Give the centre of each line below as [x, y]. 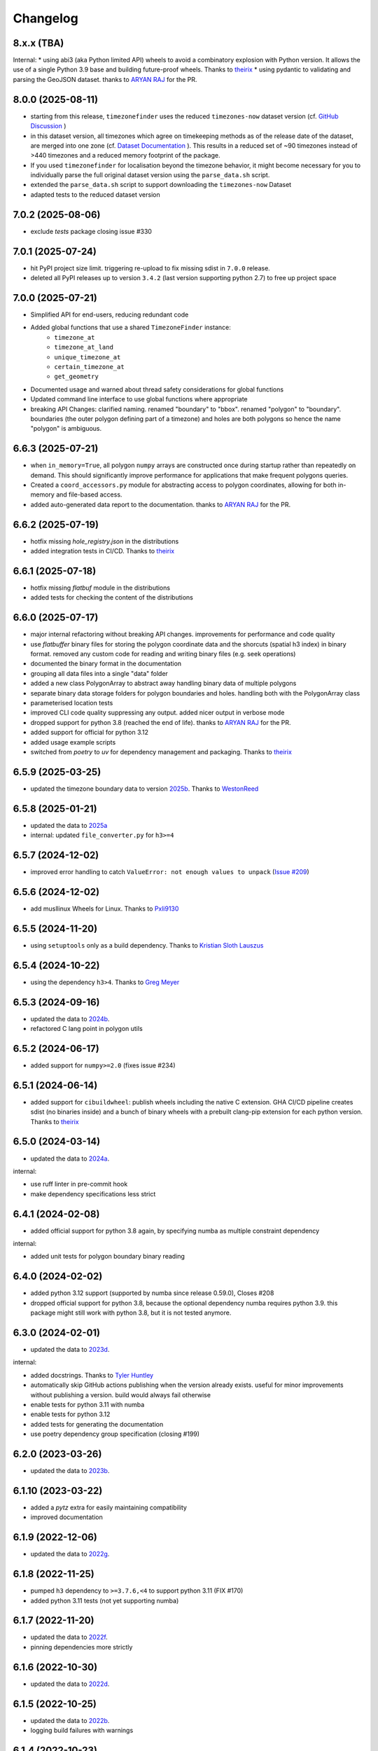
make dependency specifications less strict [93, 1193]
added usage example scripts [73, 742]
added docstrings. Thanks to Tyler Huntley [92, 1375]
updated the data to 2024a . [70, 1158]
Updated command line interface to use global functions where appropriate [139, 399]
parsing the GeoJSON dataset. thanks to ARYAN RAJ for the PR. [105, 79]
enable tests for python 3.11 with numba [87, 1404]
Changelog [45, 18]
